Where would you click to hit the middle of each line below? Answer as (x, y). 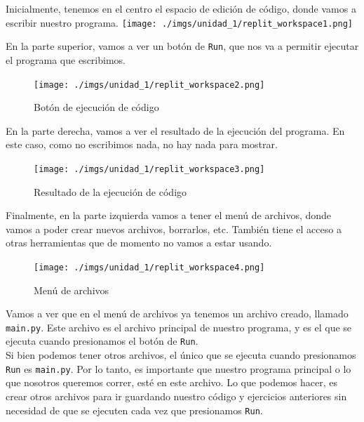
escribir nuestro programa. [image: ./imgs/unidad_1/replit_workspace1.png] (179, 22)
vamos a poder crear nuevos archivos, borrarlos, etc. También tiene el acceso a (174, 229)
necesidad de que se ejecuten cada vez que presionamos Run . (134, 410)
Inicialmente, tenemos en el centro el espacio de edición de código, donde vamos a (181, 8)
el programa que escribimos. (66, 59)
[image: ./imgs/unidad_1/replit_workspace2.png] (149, 85)
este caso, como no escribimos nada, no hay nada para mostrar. (142, 144)
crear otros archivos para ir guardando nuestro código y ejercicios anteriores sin (176, 396)
